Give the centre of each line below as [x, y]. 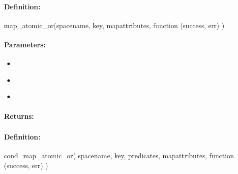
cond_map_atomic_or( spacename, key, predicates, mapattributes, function [119, 156]
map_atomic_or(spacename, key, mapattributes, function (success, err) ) [114, 25]
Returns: [19, 116]
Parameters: [25, 44]
